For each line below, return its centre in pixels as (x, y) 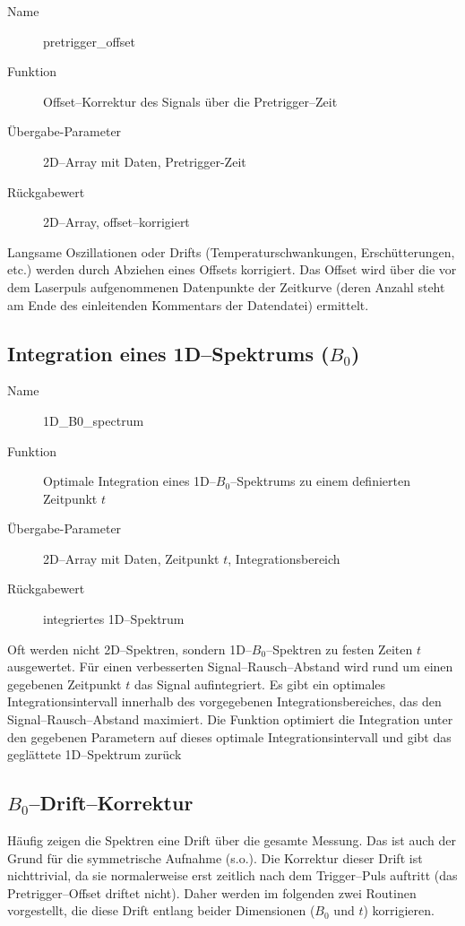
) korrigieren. (399, 910)
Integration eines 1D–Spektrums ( (168, 353)
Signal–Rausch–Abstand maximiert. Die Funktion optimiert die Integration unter (230, 719)
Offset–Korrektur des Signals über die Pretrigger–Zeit (190, 101)
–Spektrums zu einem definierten (320, 481)
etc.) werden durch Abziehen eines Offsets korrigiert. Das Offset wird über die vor (232, 269)
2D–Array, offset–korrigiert (116, 222)
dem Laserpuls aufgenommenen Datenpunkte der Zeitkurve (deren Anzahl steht (226, 286)
